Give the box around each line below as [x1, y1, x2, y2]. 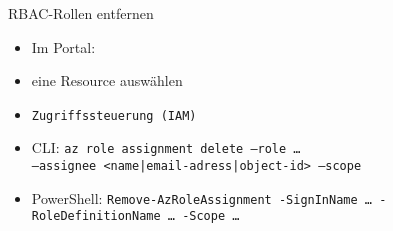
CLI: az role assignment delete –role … [31, 137, 301, 158]
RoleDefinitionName [31, 209, 161, 224]
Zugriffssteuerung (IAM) [31, 108, 197, 123]
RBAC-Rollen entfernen [8, 3, 154, 23]
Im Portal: [31, 36, 96, 57]
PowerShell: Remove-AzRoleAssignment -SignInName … [31, 187, 372, 208]
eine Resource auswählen [31, 70, 183, 91]
